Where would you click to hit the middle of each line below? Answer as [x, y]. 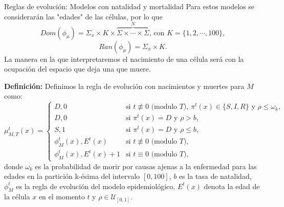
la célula [17, 197]
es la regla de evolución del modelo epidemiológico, [96, 186]
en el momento [62, 197]
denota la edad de [232, 186]
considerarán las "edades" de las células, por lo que [83, 16]
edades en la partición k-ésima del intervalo [72, 176]
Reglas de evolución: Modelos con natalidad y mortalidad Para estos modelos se [129, 6]
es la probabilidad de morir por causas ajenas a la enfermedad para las [146, 166]
